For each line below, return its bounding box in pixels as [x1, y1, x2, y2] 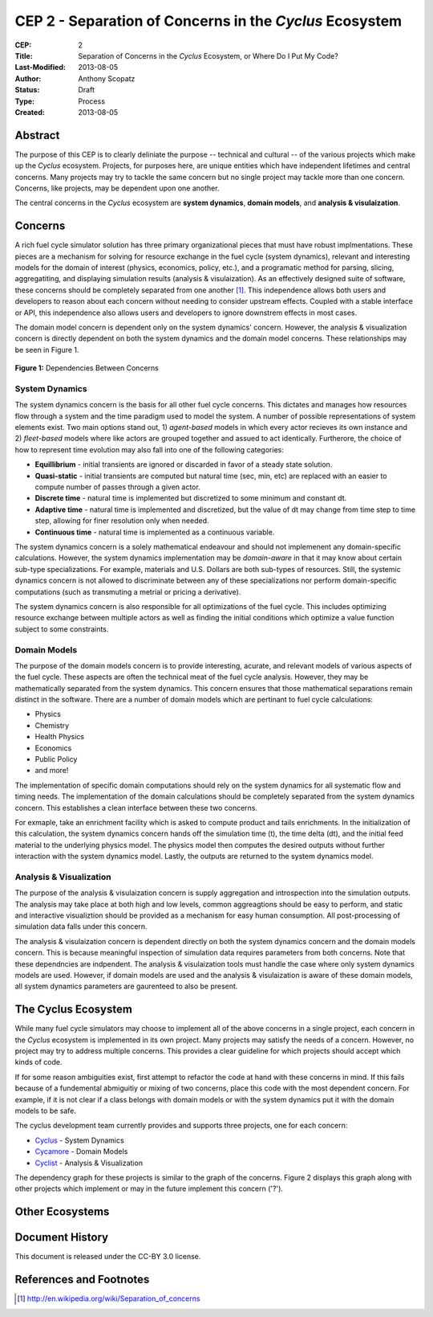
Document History [14, 1230, 108, 1245]
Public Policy [34, 755, 78, 763]
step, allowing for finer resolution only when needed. [34, 516, 209, 526]
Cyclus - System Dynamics [34, 1135, 124, 1145]
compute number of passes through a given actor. [34, 482, 200, 492]
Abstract [14, 129, 60, 142]
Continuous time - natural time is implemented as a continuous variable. [34, 527, 275, 537]
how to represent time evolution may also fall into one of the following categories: [14, 444, 284, 454]
